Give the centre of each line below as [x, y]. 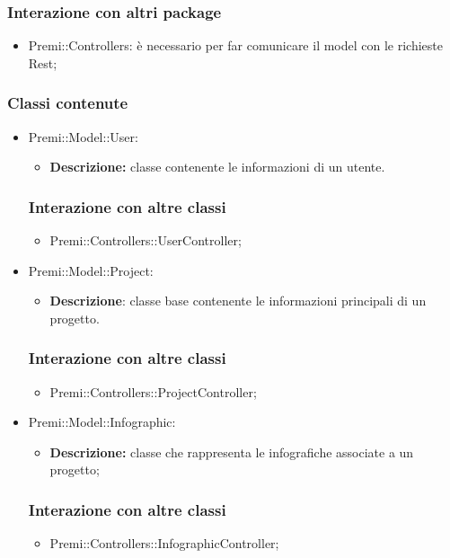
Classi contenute [68, 103]
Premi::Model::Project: [91, 270]
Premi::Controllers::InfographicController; [164, 543]
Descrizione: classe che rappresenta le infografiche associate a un [232, 452]
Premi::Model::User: [83, 136]
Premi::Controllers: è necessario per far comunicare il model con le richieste [236, 45]
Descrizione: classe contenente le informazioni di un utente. [217, 167]
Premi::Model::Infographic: [102, 422]
